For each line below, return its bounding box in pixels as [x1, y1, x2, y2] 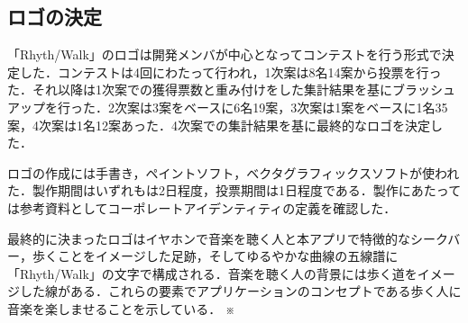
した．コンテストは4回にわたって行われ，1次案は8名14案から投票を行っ [19, 62, 442, 81]
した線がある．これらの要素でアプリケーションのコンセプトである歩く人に [19, 282, 462, 301]
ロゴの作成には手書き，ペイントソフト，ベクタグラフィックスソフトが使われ [7, 163, 460, 182]
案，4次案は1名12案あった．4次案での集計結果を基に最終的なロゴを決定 [7, 115, 430, 134]
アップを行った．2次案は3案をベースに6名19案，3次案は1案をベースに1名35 [7, 97, 448, 116]
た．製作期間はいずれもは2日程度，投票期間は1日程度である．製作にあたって [7, 181, 462, 200]
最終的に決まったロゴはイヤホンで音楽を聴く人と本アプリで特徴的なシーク [7, 229, 448, 247]
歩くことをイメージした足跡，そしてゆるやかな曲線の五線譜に [32, 247, 399, 265]
